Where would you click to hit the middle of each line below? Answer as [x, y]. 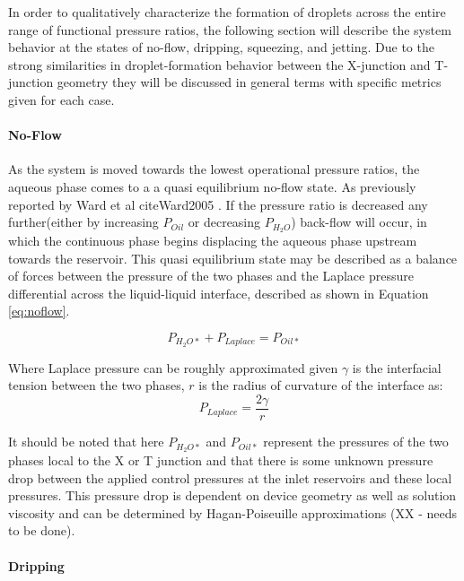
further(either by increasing [83, 222]
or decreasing [224, 222]
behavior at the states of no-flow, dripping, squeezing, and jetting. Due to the [221, 47]
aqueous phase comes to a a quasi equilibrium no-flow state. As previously [212, 186]
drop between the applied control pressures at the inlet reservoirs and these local [230, 477]
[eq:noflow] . [39, 311]
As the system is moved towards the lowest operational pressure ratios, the [214, 169]
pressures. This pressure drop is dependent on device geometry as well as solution [232, 495]
